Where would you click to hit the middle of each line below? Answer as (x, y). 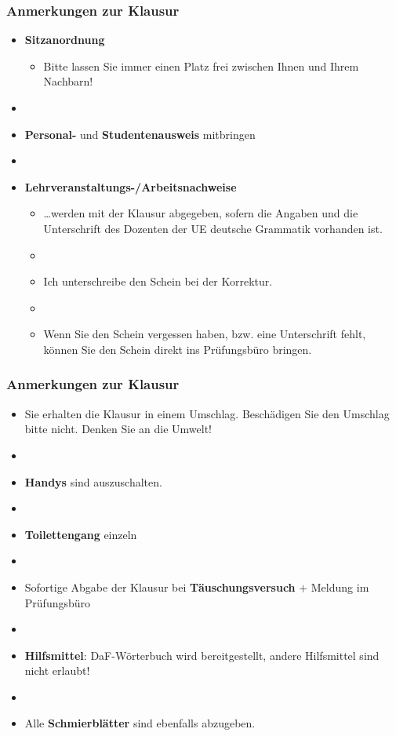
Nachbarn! (68, 81)
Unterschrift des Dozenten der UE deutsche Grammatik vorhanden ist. (213, 228)
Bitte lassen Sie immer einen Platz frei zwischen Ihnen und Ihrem (201, 66)
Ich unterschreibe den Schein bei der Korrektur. (158, 281)
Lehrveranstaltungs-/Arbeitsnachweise (131, 186)
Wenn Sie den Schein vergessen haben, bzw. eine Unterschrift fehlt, (205, 334)
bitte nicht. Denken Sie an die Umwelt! (118, 429)
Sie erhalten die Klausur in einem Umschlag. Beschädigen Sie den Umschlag (207, 413)
